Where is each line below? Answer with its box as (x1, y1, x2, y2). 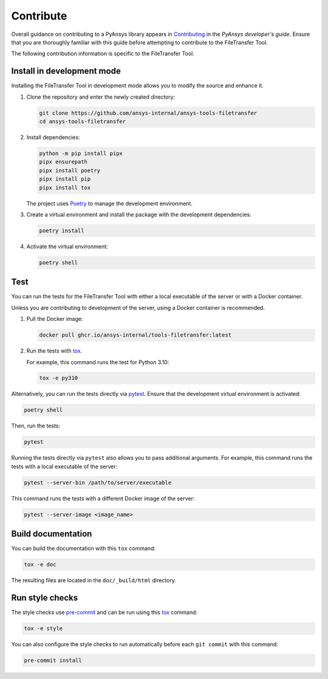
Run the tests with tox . (26, 347, 83, 354)
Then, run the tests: (11, 422, 61, 429)
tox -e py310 (39, 375, 78, 382)
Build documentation (11, 529, 92, 539)
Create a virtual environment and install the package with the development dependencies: (26, 211, 251, 218)
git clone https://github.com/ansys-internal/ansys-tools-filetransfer (39, 110, 258, 116)
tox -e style (24, 625, 63, 632)
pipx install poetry (39, 167, 100, 174)
